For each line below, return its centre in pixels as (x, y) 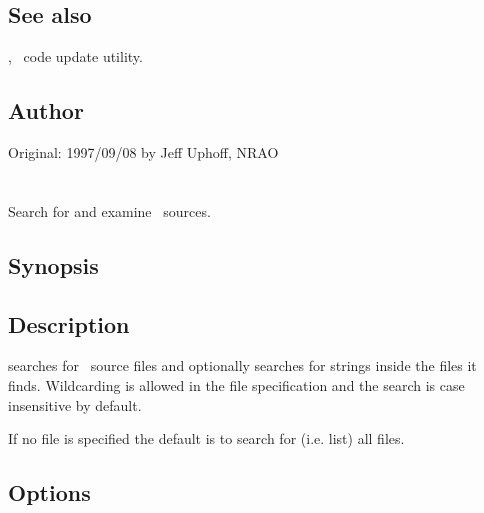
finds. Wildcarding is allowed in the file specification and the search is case (236, 384)
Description (69, 323)
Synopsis (53, 264)
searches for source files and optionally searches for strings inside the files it (242, 365)
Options (49, 492)
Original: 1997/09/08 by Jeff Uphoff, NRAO (143, 152)
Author (46, 110)
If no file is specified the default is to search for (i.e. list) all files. (206, 438)
